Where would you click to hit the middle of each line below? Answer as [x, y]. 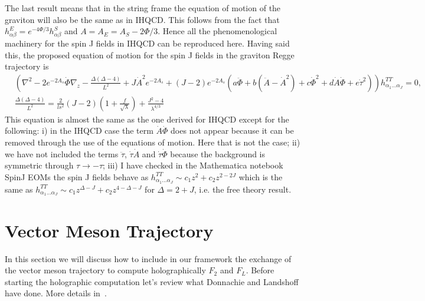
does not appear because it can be [232, 130]
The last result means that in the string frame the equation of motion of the [143, 8]
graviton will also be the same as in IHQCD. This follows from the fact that [142, 19]
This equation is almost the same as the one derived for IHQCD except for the [147, 119]
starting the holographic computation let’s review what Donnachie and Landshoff [152, 281]
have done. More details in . [56, 293]
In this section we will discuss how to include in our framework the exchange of [148, 258]
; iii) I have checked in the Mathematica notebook [193, 165]
